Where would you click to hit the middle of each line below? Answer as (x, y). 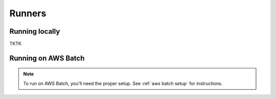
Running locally (35, 31)
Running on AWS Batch (47, 58)
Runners (28, 13)
